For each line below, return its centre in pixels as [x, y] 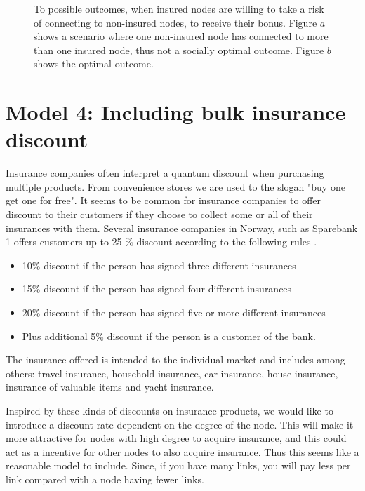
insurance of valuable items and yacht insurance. [110, 387]
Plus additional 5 [59, 336]
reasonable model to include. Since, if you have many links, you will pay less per [178, 465]
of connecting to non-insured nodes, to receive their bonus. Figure [175, 22]
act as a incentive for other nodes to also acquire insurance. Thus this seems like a [182, 451]
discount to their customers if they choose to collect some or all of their [159, 214]
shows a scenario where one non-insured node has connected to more [181, 36]
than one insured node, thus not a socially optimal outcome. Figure [179, 49]
